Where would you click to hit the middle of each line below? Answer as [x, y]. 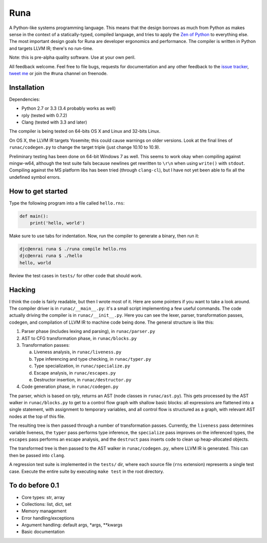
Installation [27, 87]
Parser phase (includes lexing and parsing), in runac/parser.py [88, 332]
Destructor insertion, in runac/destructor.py [83, 379]
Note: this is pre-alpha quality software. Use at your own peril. [72, 57]
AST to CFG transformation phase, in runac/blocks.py [79, 338]
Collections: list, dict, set [46, 504]
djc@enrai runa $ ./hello [51, 256]
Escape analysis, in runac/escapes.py [75, 373]
